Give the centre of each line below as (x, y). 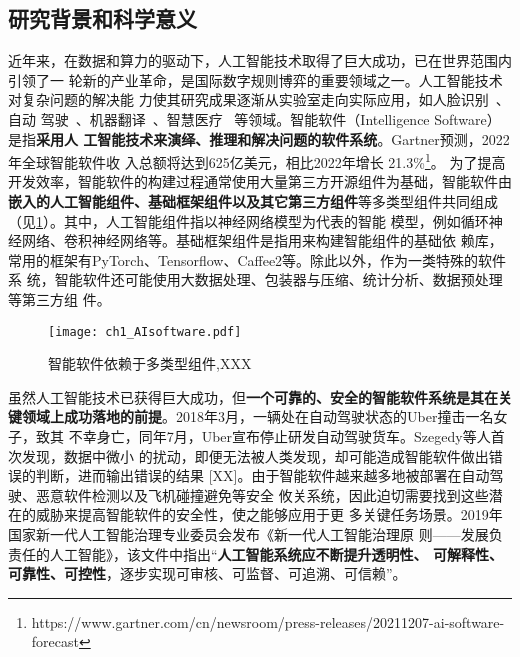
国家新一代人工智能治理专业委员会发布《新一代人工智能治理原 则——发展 (248, 533)
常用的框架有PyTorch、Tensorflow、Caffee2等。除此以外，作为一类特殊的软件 (257, 259)
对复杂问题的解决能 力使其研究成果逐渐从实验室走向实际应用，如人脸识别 (248, 99)
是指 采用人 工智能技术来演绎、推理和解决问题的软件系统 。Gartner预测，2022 (259, 138)
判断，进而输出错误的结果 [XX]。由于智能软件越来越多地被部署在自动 (262, 475)
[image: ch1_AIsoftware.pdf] (145, 331)
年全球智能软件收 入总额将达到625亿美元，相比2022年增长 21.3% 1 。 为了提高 (257, 160)
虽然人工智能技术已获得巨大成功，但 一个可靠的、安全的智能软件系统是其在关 (260, 396)
